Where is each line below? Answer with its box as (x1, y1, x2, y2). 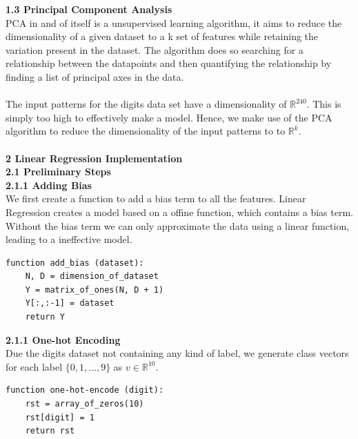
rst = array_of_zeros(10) (25, 399, 144, 409)
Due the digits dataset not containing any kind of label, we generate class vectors (6, 346, 349, 360)
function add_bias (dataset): (6, 257, 144, 268)
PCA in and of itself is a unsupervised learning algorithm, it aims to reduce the (6, 15, 342, 30)
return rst (25, 426, 75, 436)
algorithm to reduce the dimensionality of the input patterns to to (6, 124, 286, 138)
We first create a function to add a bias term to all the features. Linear (6, 191, 306, 206)
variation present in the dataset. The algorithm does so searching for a (6, 42, 304, 57)
